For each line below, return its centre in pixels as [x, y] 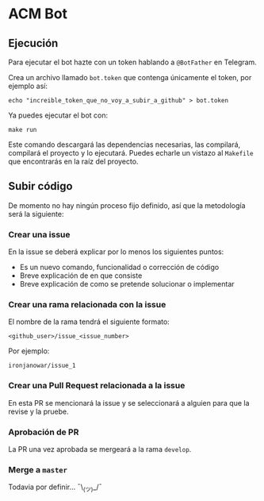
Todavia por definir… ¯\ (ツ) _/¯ [55, 488]
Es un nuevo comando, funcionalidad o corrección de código [119, 268]
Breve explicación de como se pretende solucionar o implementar [127, 284]
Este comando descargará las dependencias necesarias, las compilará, [124, 145]
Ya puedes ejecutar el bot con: [58, 115]
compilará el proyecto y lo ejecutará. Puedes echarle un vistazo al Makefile [131, 153]
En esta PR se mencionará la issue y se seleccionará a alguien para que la [129, 403]
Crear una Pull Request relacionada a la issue [97, 386]
